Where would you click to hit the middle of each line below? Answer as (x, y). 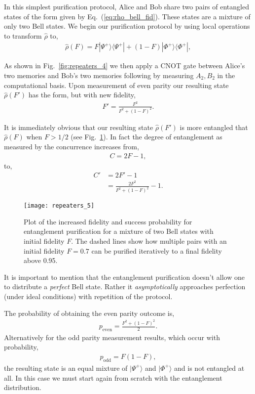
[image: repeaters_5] (59, 206)
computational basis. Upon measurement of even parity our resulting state (116, 85)
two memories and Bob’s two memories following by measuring (99, 75)
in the (226, 75)
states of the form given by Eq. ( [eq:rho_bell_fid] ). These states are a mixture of (127, 16)
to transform (23, 35)
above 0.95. (41, 260)
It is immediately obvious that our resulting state (79, 127)
